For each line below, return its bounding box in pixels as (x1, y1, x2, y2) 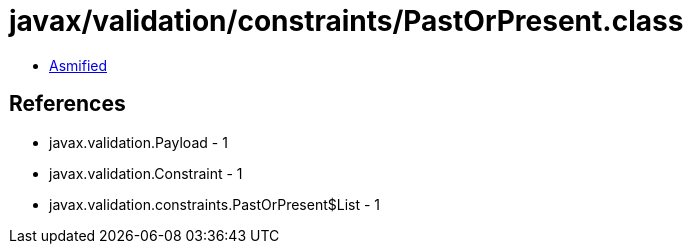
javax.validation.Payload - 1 (49, 133, 228, 151)
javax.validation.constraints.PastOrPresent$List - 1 (49, 195, 381, 213)
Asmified (49, 56, 108, 74)
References (9, 91, 126, 117)
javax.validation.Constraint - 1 (49, 164, 243, 182)
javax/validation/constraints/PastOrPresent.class (9, 4, 684, 38)
